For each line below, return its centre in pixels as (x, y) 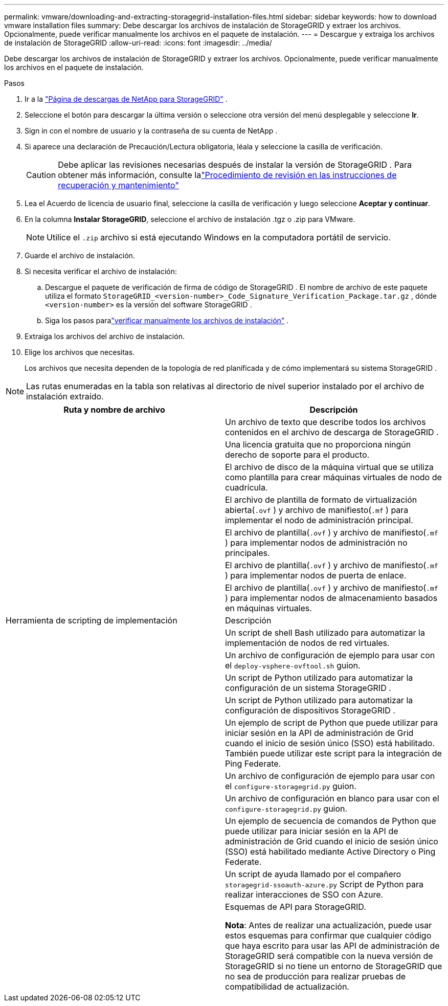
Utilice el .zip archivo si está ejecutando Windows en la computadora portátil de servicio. (219, 237)
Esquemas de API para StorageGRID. (296, 907)
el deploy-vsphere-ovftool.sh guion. (293, 665)
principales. (248, 553)
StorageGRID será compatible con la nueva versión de (329, 956)
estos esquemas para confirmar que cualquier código (328, 935)
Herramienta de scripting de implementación (92, 620)
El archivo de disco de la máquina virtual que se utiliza (329, 467)
